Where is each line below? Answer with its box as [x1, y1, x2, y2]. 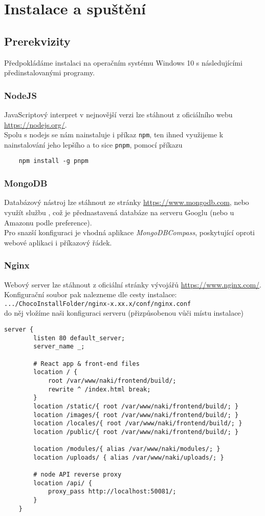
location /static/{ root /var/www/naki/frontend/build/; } [33, 402, 239, 410]
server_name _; [33, 343, 85, 350]
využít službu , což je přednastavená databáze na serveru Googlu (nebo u [4, 207, 234, 217]
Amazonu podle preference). [4, 217, 92, 228]
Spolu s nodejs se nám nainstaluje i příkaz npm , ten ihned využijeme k [4, 129, 224, 140]
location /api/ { [33, 479, 92, 487]
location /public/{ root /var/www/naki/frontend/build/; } [33, 428, 239, 436]
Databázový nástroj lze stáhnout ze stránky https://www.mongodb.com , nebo [4, 197, 249, 208]
